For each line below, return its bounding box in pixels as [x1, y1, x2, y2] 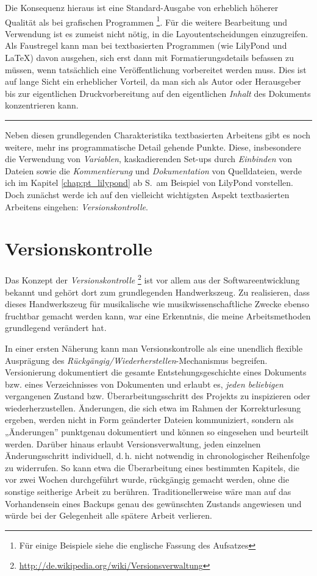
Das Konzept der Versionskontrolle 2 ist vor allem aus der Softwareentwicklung [5, 272, 300, 286]
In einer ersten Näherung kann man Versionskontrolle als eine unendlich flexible [5, 341, 303, 354]
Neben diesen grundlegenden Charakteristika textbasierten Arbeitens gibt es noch [5, 129, 311, 141]
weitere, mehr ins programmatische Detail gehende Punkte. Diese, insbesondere [5, 140, 301, 153]
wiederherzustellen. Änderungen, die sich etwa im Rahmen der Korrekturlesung [5, 401, 301, 414]
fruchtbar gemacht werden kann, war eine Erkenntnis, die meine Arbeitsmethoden [5, 309, 311, 322]
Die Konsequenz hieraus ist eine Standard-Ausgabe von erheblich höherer [5, 1, 279, 13]
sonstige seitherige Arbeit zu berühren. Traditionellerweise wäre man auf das [5, 485, 291, 498]
